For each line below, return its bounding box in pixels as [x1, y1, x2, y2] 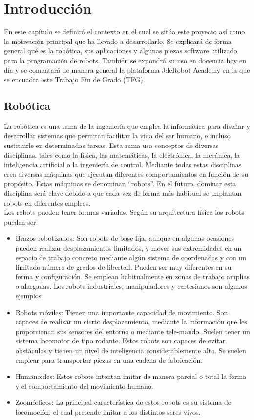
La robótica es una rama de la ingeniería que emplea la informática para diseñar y [4, 121, 250, 131]
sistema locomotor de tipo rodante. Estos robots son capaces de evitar [15, 336, 226, 346]
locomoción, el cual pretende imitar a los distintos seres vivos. [15, 406, 201, 417]
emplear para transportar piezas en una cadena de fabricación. [15, 355, 203, 365]
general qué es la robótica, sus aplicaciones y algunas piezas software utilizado [4, 45, 237, 56]
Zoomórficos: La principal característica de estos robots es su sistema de [15, 397, 232, 407]
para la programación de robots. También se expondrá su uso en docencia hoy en [4, 55, 246, 65]
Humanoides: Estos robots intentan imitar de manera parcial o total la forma [15, 371, 247, 381]
